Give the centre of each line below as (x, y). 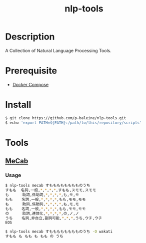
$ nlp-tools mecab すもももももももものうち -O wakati (59, 232)
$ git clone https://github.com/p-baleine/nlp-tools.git (66, 118)
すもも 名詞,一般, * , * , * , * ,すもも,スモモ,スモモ (51, 190)
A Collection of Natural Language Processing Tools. (58, 50)
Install (18, 105)
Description (30, 37)
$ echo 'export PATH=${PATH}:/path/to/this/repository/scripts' (73, 123)
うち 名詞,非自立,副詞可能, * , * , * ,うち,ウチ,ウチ (54, 218)
